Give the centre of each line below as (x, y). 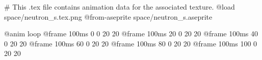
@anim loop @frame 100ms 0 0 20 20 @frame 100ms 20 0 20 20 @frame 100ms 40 (131, 34)
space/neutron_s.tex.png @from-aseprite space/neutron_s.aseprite (108, 16)
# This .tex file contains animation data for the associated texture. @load (120, 7)
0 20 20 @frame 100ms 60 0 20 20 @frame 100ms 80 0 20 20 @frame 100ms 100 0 (131, 43)
